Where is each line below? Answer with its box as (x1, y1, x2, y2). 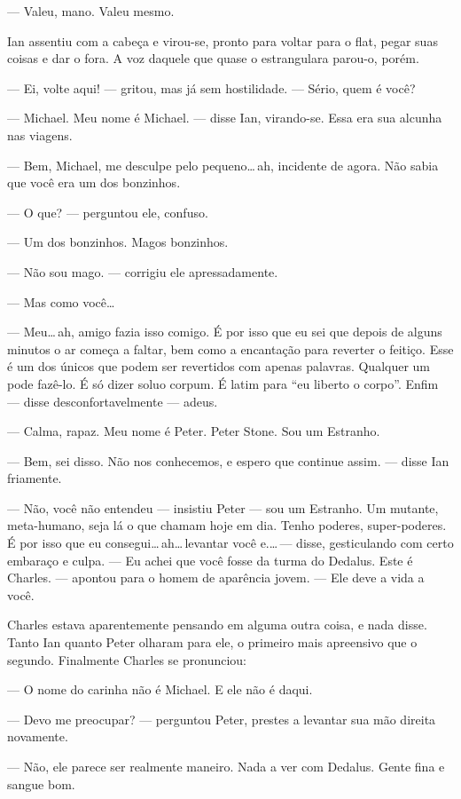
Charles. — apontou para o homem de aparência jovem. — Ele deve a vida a (7, 568, 425, 587)
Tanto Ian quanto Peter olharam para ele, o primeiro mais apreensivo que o (7, 633, 418, 652)
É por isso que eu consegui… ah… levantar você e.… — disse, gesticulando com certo (7, 534, 454, 552)
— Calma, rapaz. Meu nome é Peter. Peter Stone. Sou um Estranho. (7, 422, 380, 440)
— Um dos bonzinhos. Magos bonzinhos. (7, 233, 229, 251)
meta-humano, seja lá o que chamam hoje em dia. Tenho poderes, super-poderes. (7, 516, 447, 534)
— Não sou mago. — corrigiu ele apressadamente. (7, 262, 278, 281)
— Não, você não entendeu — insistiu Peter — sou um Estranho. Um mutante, (7, 498, 439, 517)
